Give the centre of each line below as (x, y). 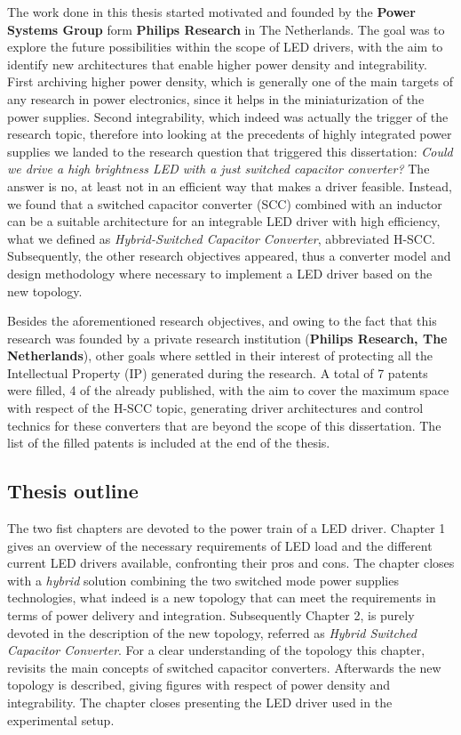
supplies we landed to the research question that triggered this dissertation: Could (230, 151)
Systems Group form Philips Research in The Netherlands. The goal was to (226, 29)
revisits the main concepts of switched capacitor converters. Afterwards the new (224, 667)
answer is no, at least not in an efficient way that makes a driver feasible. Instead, (230, 186)
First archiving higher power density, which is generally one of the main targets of (230, 81)
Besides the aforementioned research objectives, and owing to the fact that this (222, 321)
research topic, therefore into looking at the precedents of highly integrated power (230, 134)
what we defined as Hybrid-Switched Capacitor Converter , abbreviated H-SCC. (221, 238)
